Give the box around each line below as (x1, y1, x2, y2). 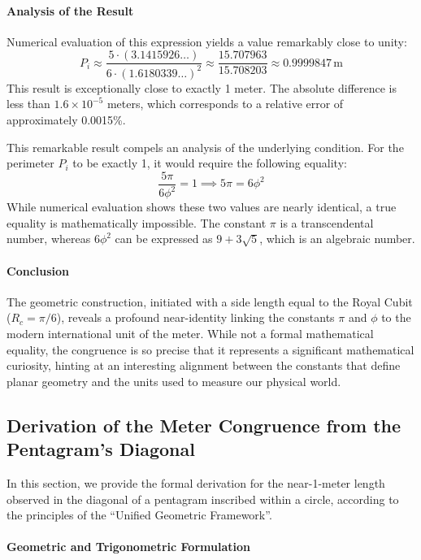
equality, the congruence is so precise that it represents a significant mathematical (7, 341, 414, 358)
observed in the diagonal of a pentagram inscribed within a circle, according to (7, 490, 399, 507)
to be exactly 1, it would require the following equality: (72, 154, 347, 171)
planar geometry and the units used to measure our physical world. (7, 372, 341, 389)
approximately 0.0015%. (7, 111, 126, 128)
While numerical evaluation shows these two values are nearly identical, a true (7, 198, 397, 215)
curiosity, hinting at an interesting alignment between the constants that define (7, 357, 401, 374)
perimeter (7, 154, 54, 171)
